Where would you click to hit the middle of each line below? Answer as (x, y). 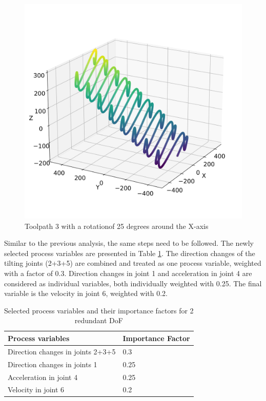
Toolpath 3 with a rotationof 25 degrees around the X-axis (117, 226)
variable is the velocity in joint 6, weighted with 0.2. (86, 293)
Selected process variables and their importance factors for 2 (99, 310)
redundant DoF (99, 320)
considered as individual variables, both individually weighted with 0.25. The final (133, 283)
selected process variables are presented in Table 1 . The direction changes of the (130, 253)
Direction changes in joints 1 (53, 364)
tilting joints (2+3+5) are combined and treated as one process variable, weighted (133, 263)
